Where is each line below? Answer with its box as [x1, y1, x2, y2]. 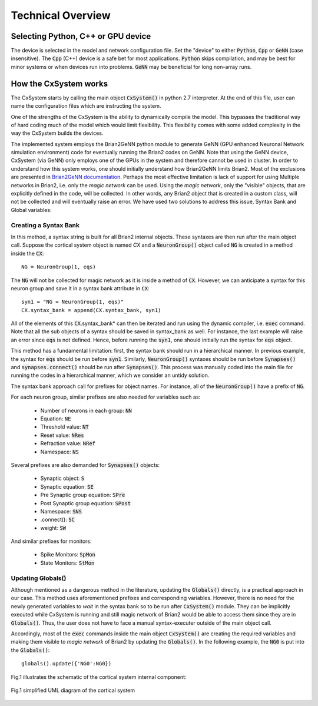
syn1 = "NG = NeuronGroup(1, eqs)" [21, 299, 124, 306]
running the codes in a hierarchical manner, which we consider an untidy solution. [11, 372, 210, 379]
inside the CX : [11, 250, 44, 257]
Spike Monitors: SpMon [40, 551, 95, 558]
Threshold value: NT [40, 423, 89, 430]
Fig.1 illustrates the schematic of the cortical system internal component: [11, 673, 187, 680]
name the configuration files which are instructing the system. [11, 102, 161, 110]
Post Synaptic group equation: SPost [40, 499, 131, 506]
